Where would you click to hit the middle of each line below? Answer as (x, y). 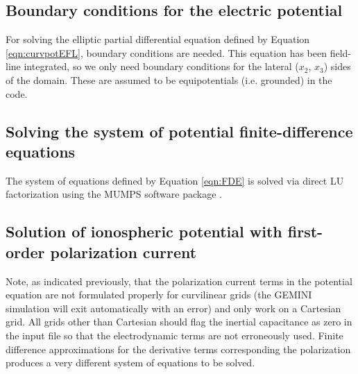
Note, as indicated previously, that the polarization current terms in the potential (179, 281)
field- (341, 52)
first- (305, 231)
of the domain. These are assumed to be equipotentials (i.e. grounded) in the (169, 79)
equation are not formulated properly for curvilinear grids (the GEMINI (159, 295)
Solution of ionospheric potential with (144, 231)
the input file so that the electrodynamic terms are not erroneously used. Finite (174, 335)
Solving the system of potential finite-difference (179, 131)
